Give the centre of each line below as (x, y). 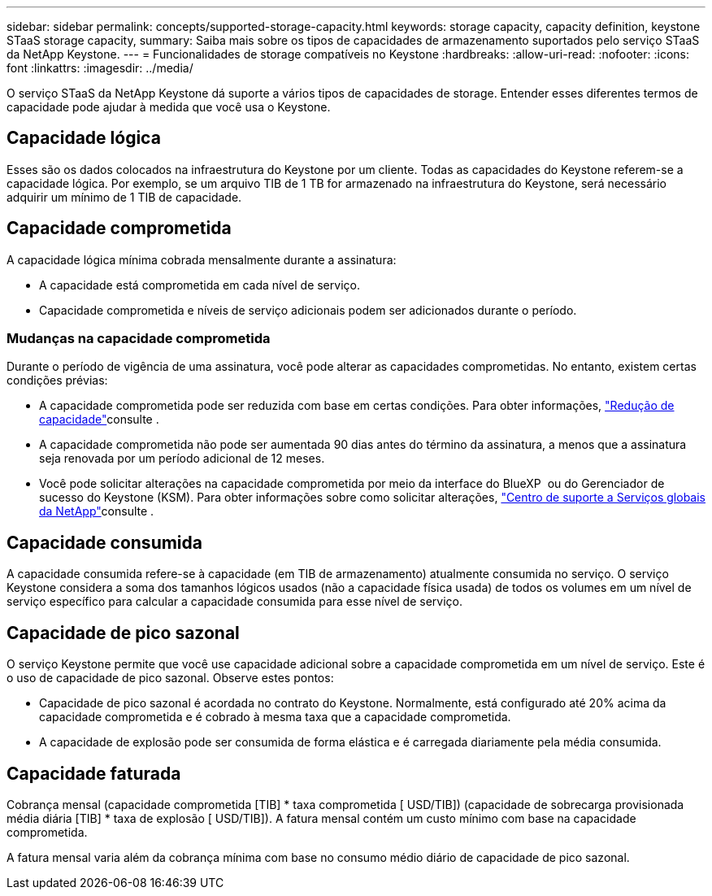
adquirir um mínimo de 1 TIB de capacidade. (124, 197)
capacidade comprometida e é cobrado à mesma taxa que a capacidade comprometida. (275, 717)
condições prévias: (57, 381)
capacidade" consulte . (99, 420)
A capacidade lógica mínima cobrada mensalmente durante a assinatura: (202, 259)
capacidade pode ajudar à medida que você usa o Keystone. (169, 107)
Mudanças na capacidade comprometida (139, 339)
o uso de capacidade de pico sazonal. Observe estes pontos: (170, 678)
